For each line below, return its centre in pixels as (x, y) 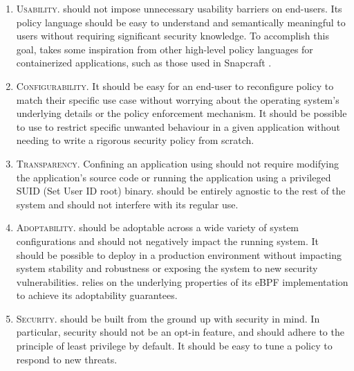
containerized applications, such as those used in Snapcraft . (144, 63)
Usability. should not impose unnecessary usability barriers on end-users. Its (179, 8)
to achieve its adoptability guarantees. (97, 295)
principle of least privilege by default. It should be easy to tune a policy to (174, 346)
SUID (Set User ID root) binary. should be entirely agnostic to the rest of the (181, 191)
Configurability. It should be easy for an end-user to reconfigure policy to (175, 85)
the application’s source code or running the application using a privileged (174, 177)
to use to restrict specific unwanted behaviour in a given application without (178, 126)
